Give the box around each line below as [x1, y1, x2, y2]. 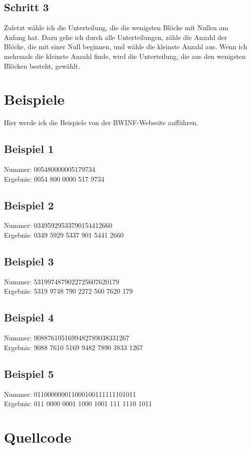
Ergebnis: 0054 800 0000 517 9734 [4, 173, 105, 184]
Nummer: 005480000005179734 [4, 164, 95, 174]
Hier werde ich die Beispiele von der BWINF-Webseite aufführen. [4, 117, 198, 128]
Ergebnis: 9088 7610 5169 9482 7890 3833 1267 [4, 342, 143, 352]
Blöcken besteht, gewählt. [4, 60, 80, 71]
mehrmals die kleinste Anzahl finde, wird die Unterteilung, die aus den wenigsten [4, 51, 246, 61]
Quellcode [4, 427, 72, 447]
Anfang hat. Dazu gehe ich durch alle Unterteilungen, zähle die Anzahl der [4, 32, 227, 42]
